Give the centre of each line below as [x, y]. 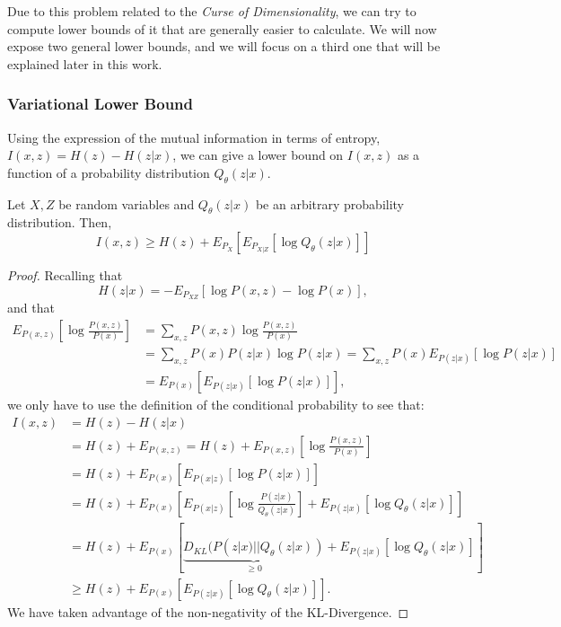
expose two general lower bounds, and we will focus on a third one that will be [224, 46]
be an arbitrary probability [329, 203]
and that [31, 308]
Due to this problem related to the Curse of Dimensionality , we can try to [212, 11]
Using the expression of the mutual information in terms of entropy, [194, 137]
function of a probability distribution [109, 172]
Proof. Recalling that [65, 274]
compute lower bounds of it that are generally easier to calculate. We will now [222, 28]
